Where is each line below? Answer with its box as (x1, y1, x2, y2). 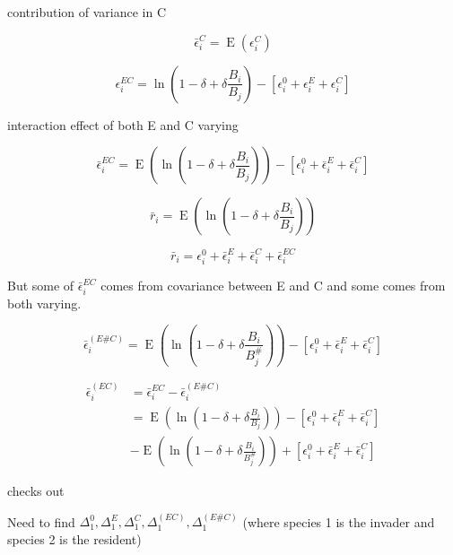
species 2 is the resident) (7, 530, 142, 549)
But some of (7, 276, 74, 295)
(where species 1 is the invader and (242, 512, 435, 531)
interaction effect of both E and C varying (7, 115, 239, 134)
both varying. (7, 293, 82, 312)
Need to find (7, 512, 75, 531)
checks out (7, 481, 65, 500)
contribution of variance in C (7, 3, 167, 21)
